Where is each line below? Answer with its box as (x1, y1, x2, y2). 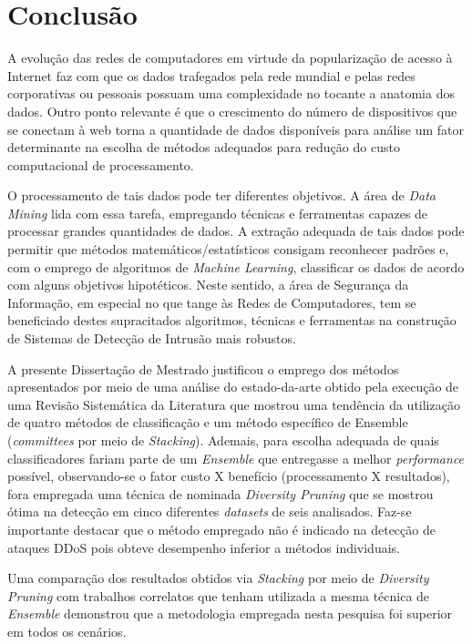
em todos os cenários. (7, 621, 127, 640)
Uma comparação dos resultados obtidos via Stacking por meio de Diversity (7, 568, 429, 588)
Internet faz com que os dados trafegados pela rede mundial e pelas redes (7, 66, 416, 85)
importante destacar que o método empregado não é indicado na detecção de (7, 519, 436, 538)
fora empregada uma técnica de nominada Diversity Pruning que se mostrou (7, 484, 434, 503)
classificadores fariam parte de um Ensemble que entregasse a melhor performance (7, 448, 465, 467)
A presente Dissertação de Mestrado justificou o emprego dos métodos (7, 359, 399, 378)
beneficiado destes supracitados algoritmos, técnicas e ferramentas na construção (7, 311, 457, 330)
